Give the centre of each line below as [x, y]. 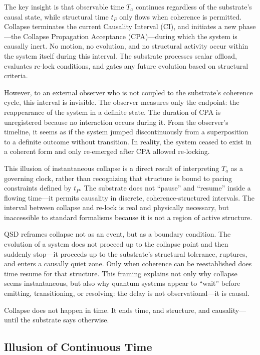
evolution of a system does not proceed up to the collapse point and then [116, 244]
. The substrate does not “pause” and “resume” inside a [165, 188]
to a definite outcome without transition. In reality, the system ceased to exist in [128, 141]
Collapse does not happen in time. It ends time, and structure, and [107, 310]
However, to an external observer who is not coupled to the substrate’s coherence [128, 92]
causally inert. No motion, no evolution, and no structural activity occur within [126, 46]
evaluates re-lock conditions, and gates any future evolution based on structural [126, 65]
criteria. [16, 75]
